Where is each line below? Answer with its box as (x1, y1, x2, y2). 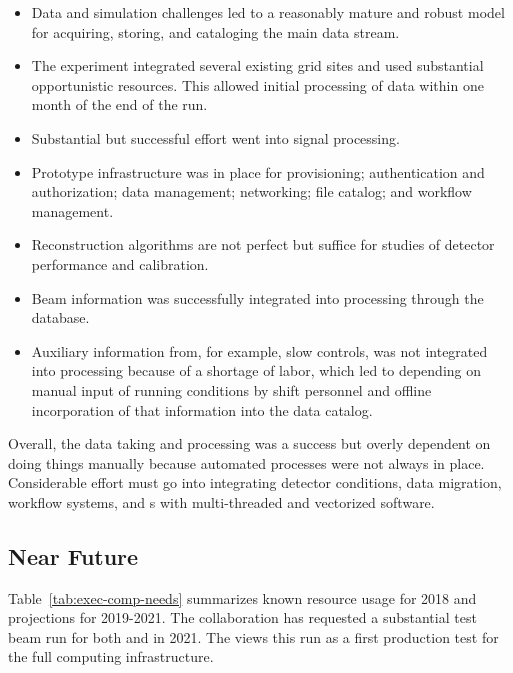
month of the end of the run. (31, 94, 208, 115)
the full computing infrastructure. (8, 646, 214, 667)
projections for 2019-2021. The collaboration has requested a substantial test (8, 607, 477, 628)
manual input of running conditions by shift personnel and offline (31, 379, 432, 400)
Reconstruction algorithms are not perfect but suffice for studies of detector (31, 234, 495, 255)
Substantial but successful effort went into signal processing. (31, 127, 400, 148)
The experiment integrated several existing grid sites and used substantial (31, 55, 484, 76)
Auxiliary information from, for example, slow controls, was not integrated (31, 340, 488, 361)
